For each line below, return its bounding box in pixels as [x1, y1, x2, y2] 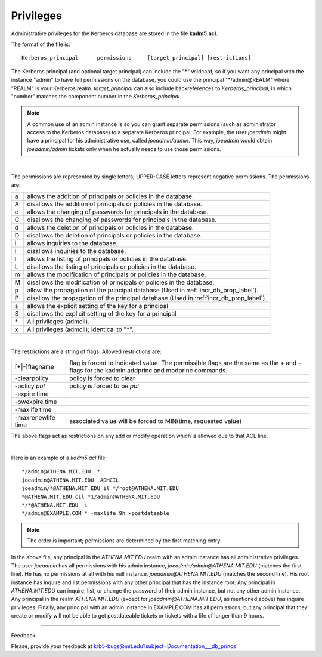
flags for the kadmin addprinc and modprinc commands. [69, 366, 228, 375]
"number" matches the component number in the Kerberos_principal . [11, 92, 181, 100]
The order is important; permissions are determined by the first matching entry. [27, 537, 222, 544]
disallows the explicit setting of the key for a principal [27, 310, 177, 318]
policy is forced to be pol [69, 382, 140, 390]
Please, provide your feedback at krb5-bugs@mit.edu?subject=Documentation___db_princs [11, 643, 237, 650]
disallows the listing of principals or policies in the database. [27, 263, 196, 271]
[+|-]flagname [14, 363, 55, 371]
